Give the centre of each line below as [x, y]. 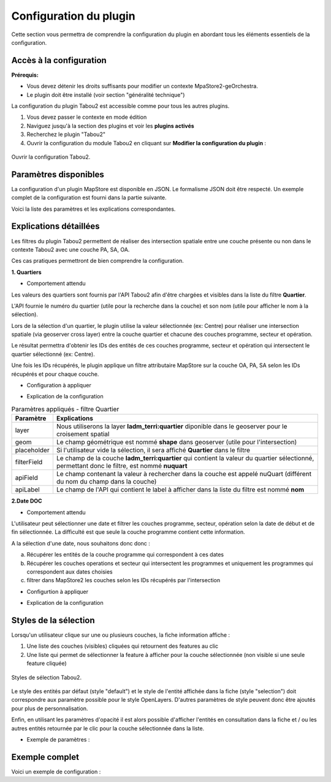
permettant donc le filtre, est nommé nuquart [122, 466]
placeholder [32, 450]
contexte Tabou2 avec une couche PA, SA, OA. [70, 249]
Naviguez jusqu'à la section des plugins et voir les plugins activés [110, 126]
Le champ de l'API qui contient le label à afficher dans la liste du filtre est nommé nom [180, 490]
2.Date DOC [27, 501]
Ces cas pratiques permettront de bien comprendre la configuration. [97, 261]
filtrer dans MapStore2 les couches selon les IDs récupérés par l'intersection [124, 580]
